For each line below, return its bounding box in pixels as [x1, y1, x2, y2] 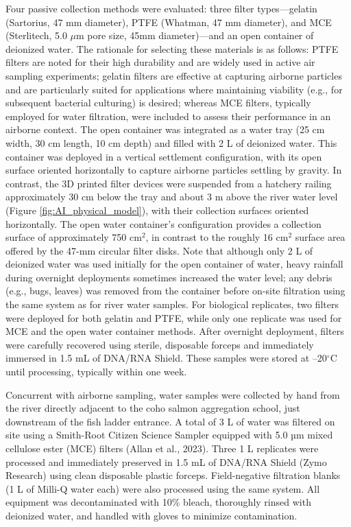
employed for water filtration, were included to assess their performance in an [5, 108, 331, 123]
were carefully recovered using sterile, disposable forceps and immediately [5, 337, 314, 351]
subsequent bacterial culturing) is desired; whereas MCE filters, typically [5, 95, 311, 110]
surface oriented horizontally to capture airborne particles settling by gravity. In [5, 163, 342, 177]
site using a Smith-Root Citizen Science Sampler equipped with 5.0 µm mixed [5, 428, 333, 442]
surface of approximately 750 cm [5, 230, 142, 244]
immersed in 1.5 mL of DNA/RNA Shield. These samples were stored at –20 [5, 351, 327, 365]
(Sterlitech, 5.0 [5, 28, 67, 43]
